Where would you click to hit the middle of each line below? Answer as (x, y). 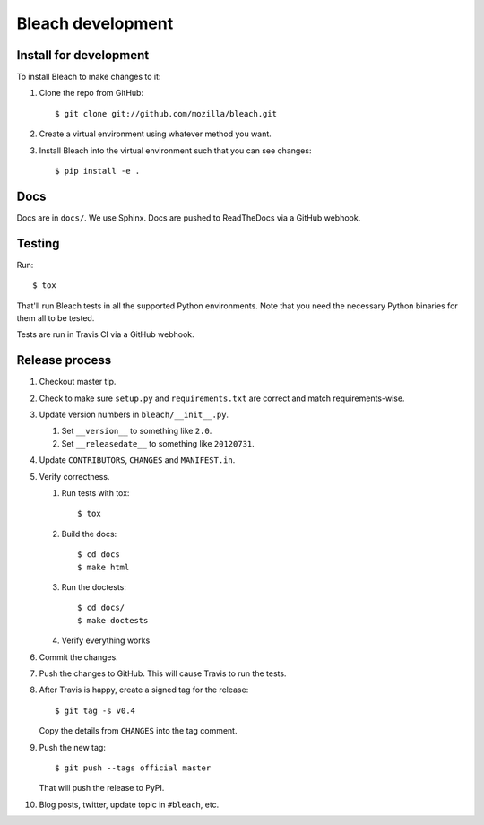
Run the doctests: (94, 586)
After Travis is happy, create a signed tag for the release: (144, 690)
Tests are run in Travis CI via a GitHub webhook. (105, 334)
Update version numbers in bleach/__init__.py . (134, 415)
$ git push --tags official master (133, 768)
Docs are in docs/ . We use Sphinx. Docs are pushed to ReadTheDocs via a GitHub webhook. (189, 217)
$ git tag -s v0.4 (95, 710)
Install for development (83, 55)
